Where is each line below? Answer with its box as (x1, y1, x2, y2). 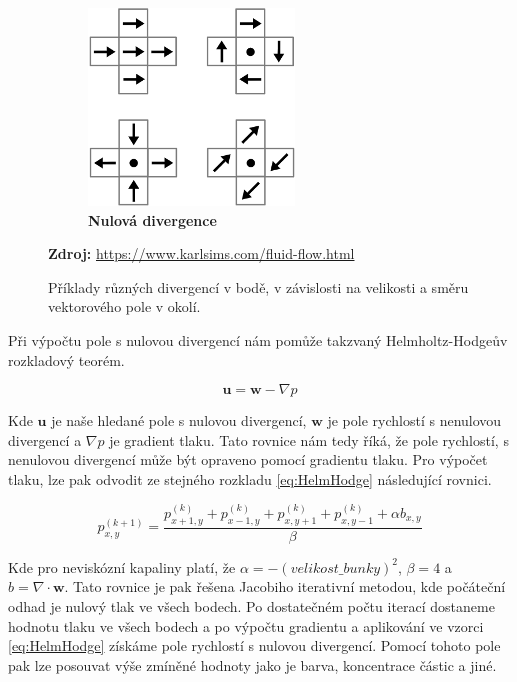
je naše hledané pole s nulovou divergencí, (51, 410, 307, 431)
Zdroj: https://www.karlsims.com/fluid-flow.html (48, 243, 355, 264)
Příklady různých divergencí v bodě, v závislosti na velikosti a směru (48, 276, 469, 297)
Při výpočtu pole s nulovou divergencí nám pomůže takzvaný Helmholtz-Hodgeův (8, 329, 508, 350)
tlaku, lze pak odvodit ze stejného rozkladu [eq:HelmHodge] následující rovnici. (8, 468, 492, 489)
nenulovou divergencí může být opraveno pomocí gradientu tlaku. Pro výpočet (8, 449, 488, 470)
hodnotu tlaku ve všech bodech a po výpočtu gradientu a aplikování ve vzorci (8, 615, 484, 636)
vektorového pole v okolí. (48, 296, 201, 317)
